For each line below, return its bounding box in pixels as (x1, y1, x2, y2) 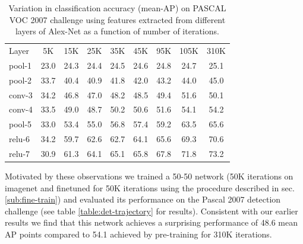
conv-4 (9, 103, 33, 115)
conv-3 (9, 88, 33, 101)
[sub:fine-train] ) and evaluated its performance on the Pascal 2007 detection (5, 193, 281, 206)
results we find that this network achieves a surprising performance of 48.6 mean (5, 216, 298, 229)
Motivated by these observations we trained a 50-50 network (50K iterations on (5, 170, 293, 182)
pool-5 (9, 118, 32, 130)
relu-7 (9, 147, 30, 159)
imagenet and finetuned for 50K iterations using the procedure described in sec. (5, 181, 295, 194)
